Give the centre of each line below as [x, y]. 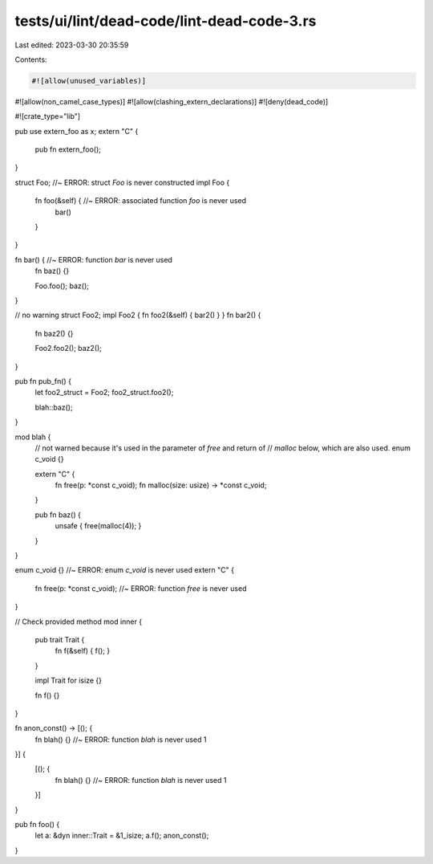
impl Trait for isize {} [68, 681]
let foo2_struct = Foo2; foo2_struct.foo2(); [104, 393]
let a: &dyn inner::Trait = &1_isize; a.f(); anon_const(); [122, 836]
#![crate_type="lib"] [47, 116]
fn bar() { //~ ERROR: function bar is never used [93, 259]
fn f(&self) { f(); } [83, 651]
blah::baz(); [54, 407]
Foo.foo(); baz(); [62, 286]
